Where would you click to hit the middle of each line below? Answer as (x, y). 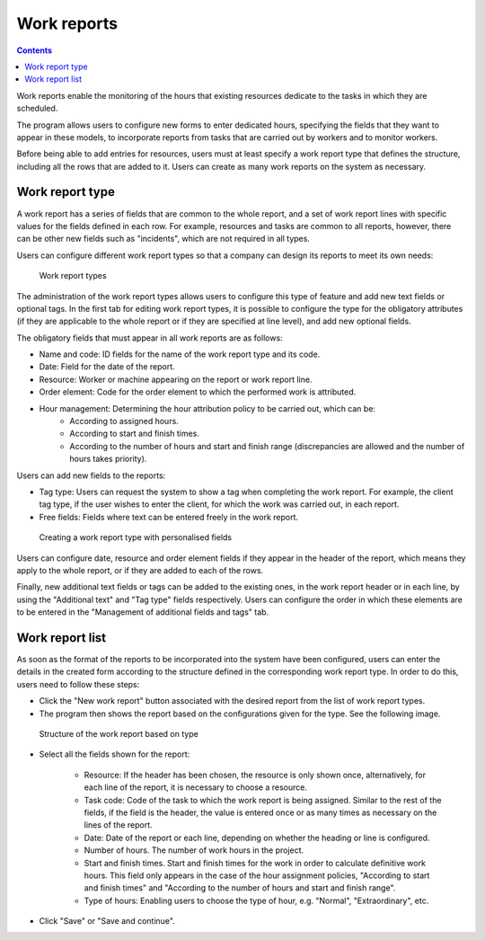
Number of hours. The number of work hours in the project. (194, 850)
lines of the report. (118, 825)
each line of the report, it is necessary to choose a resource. (195, 787)
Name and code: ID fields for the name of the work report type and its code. (180, 354)
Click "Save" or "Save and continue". (107, 921)
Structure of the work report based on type (119, 733)
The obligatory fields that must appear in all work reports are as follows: (150, 338)
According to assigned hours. (124, 421)
